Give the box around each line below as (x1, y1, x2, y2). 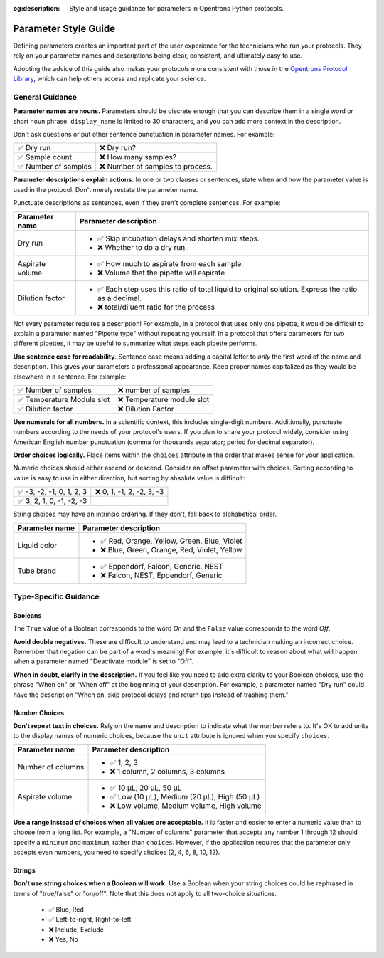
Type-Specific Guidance (13, 591, 100, 601)
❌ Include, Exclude (48, 925, 105, 934)
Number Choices (13, 708, 65, 717)
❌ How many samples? (100, 152, 177, 162)
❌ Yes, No (48, 935, 78, 944)
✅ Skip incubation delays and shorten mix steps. (97, 233, 260, 243)
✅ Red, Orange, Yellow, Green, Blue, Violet (100, 536, 242, 546)
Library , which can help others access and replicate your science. (13, 75, 206, 83)
